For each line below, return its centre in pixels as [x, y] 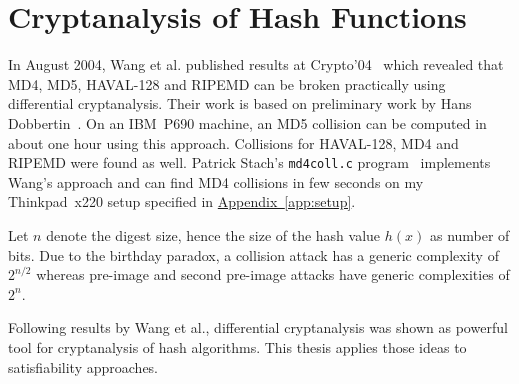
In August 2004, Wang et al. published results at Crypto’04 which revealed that [256, 64]
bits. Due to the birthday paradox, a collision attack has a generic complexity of [253, 254]
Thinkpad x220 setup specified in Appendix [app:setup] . [182, 201]
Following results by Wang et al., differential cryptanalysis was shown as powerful [258, 327]
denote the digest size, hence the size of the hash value [213, 234]
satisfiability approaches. [83, 366]
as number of [469, 234]
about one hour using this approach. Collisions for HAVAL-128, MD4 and [233, 142]
